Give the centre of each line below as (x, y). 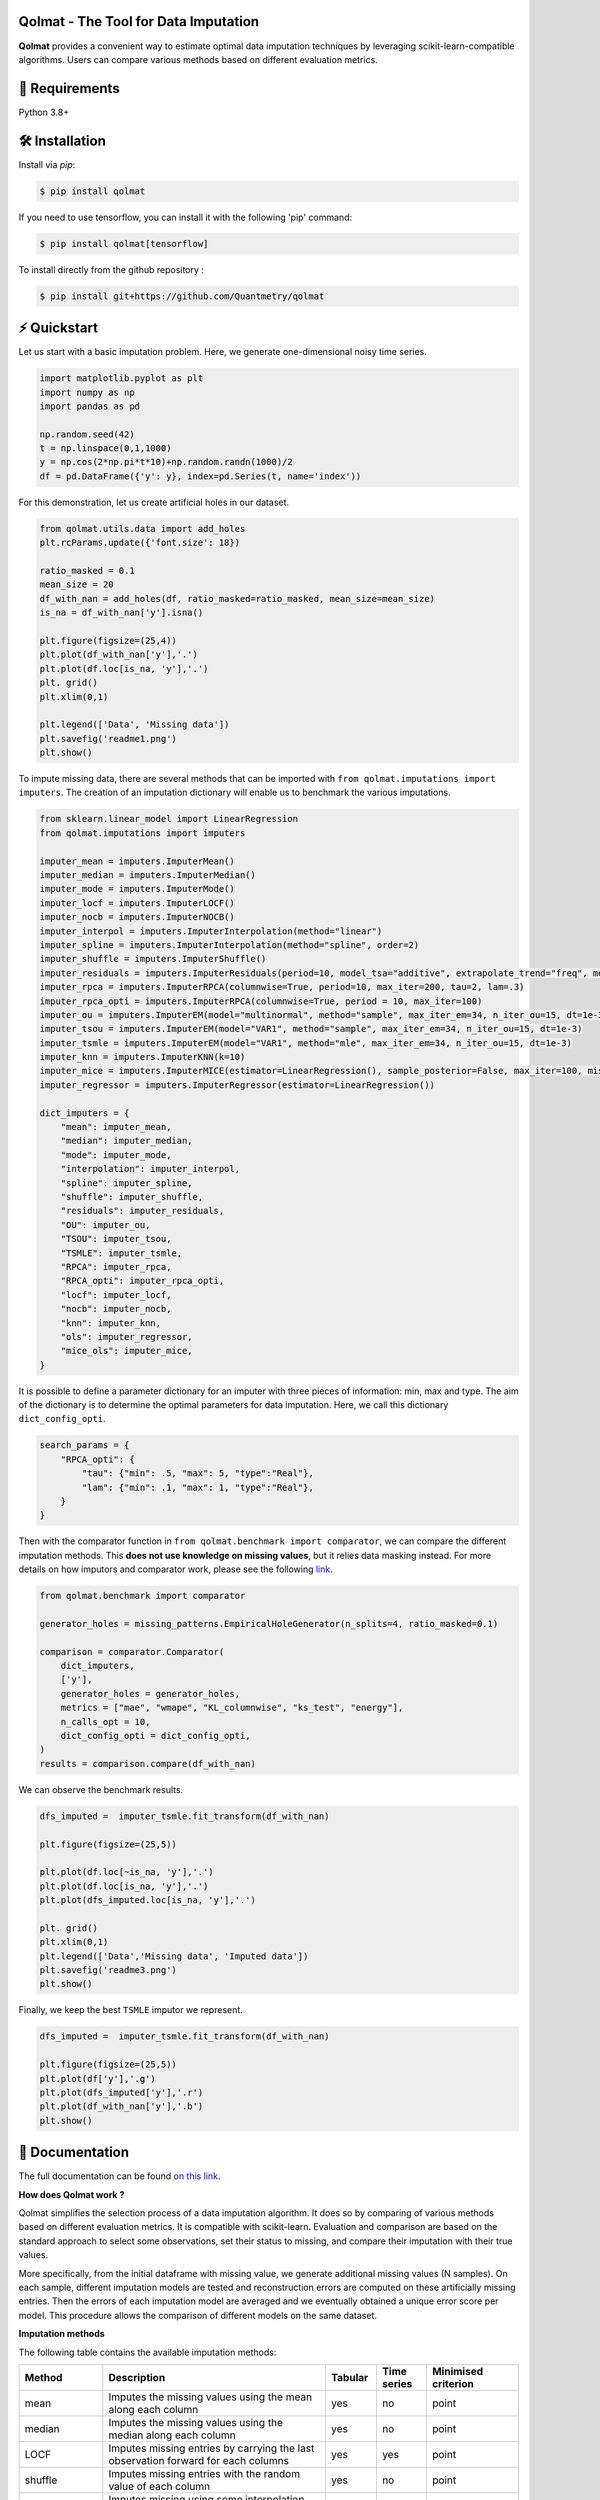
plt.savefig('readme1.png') (108, 738)
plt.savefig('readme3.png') (108, 1970)
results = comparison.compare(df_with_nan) (148, 1763)
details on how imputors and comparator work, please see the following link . (176, 1569)
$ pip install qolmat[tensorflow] (124, 243)
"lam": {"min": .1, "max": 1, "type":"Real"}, (197, 1487)
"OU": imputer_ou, (105, 1224)
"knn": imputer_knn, (111, 1323)
